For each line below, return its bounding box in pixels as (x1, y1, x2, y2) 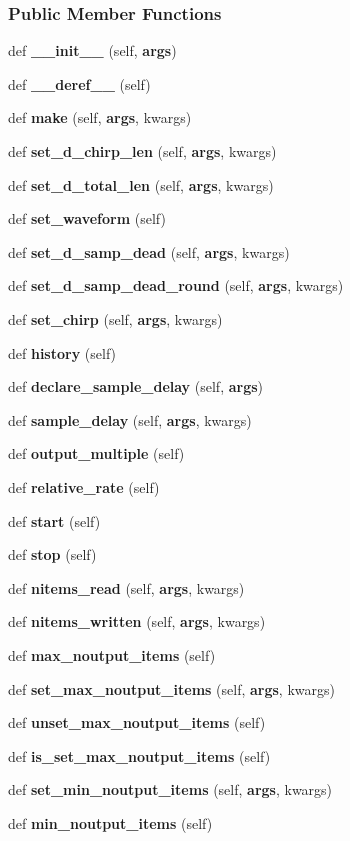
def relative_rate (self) (8, 476, 160, 497)
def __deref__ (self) (8, 73, 151, 94)
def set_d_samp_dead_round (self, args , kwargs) (8, 275, 344, 296)
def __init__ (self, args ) (8, 40, 177, 61)
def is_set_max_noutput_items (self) (8, 745, 271, 766)
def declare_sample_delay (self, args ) (8, 376, 264, 397)
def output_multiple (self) (8, 443, 185, 464)
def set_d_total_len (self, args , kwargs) (8, 174, 274, 195)
